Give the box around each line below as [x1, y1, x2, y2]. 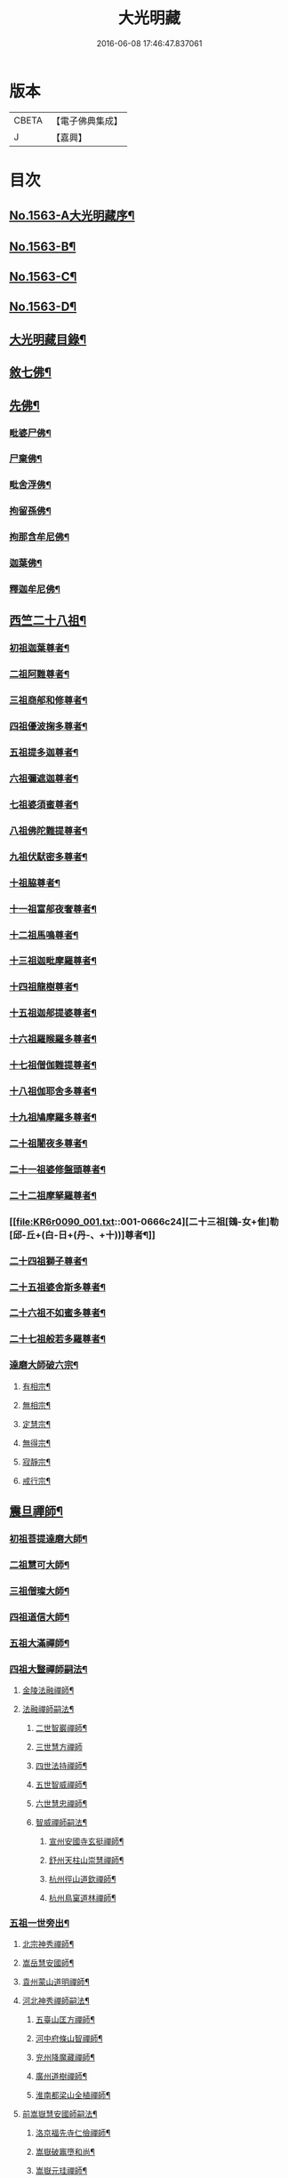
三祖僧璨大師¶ [9, 1584, 69, 1597]
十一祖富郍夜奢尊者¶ [9, 903, 98, 915]
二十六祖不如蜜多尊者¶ [9, 1307, 107, 1320]
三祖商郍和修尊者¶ [9, 694, 88, 706]
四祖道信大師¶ [9, 1610, 69, 1623]
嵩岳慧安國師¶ [21, 1958, 75, 1968]
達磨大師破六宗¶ [9, 1359, 79, 1371]
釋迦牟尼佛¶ [9, 583, 60, 595]
